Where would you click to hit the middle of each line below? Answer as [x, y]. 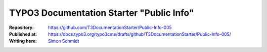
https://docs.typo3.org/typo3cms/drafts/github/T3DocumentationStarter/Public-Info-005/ [140, 34]
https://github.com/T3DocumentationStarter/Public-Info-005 [110, 27]
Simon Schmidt [64, 41]
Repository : [22, 27]
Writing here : [23, 41]
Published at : [23, 34]
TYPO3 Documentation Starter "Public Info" [101, 13]
